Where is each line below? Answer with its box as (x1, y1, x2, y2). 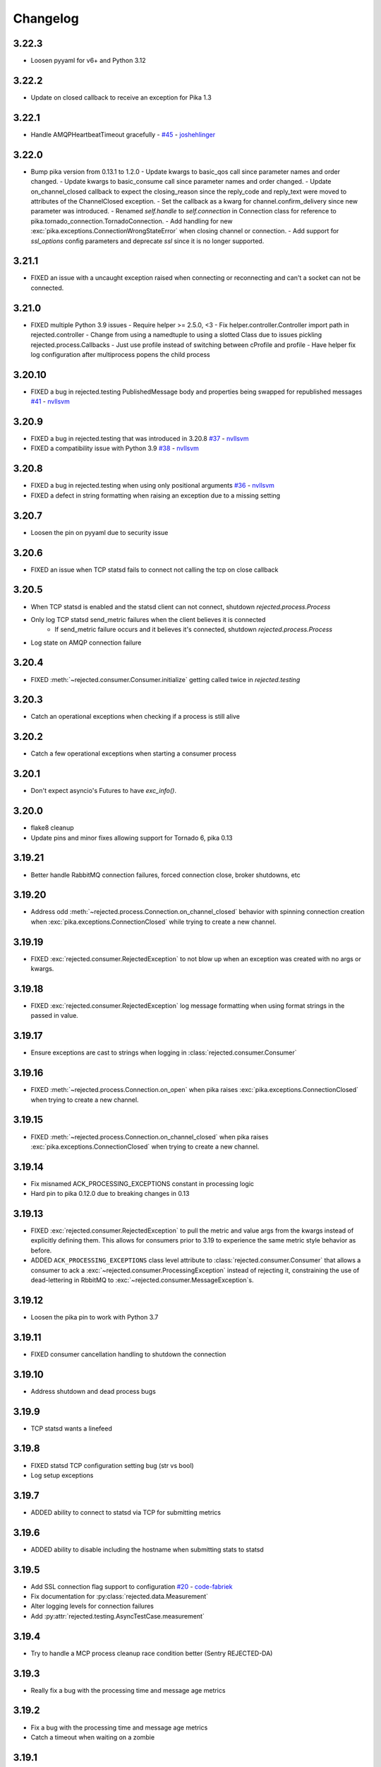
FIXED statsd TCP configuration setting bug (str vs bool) (30, 1461, 194, 1469)
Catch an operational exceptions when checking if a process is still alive (30, 712, 240, 721)
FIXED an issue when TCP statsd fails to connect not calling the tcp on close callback (30, 565, 279, 574)
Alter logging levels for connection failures (30, 1602, 155, 1611)
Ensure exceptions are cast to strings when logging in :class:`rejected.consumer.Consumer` (30, 1048, 297, 1057)
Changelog (13, 11, 79, 26)
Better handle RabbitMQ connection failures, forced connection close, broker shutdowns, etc (30, 870, 301, 879)
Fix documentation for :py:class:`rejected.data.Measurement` (30, 1592, 208, 1601)
